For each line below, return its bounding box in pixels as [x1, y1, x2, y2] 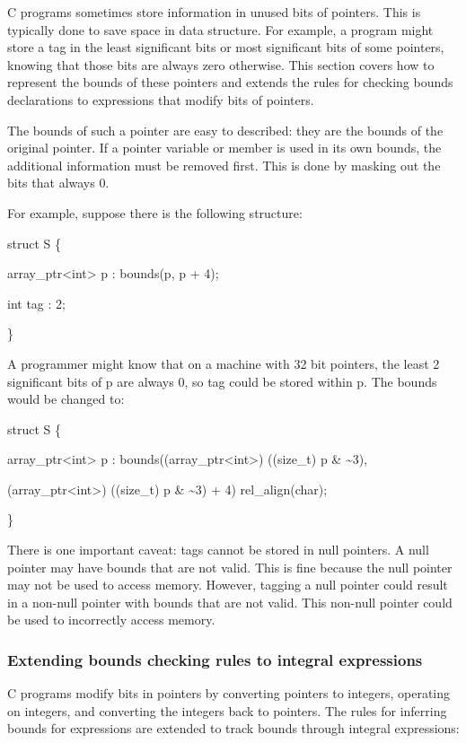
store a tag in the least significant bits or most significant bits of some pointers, [7, 38, 444, 57]
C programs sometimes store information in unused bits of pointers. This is [7, 3, 421, 21]
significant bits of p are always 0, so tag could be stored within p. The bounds [7, 371, 437, 390]
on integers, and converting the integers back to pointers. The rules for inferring [7, 701, 447, 720]
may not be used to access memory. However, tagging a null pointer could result [7, 575, 448, 594]
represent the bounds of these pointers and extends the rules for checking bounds [7, 73, 453, 92]
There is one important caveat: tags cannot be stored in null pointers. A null [7, 540, 429, 559]
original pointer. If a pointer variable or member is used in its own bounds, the [7, 138, 442, 157]
